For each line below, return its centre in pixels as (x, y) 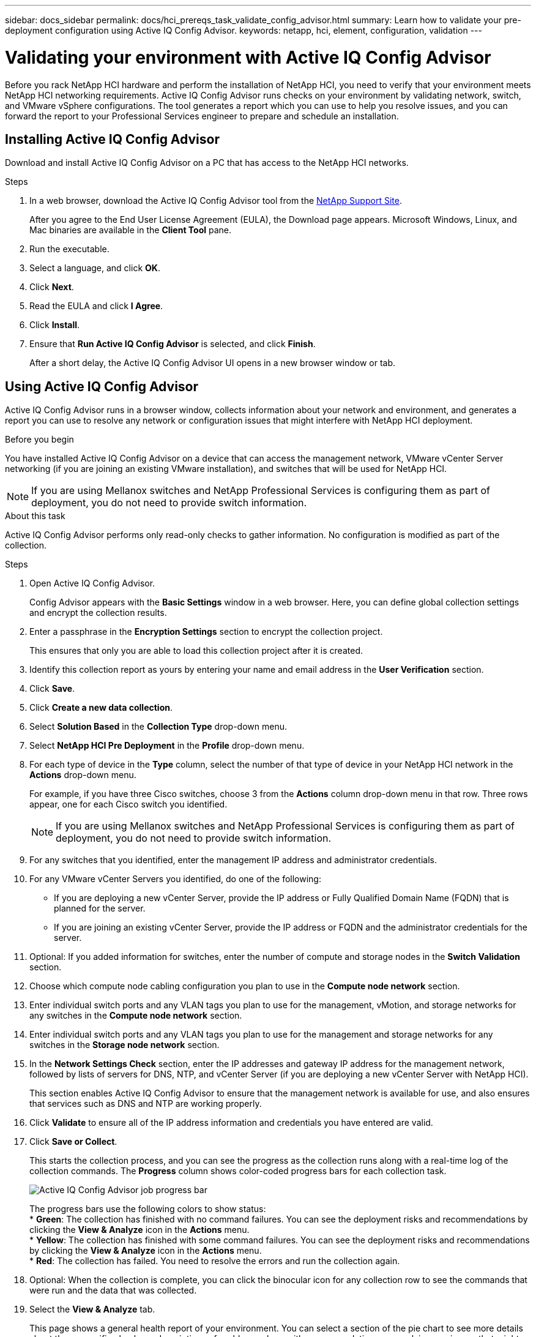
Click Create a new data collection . (101, 708)
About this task (35, 516)
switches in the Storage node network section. (125, 1045)
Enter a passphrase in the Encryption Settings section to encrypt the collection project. (206, 632)
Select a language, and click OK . (95, 268)
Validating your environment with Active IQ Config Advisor (248, 57)
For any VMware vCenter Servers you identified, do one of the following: (175, 879)
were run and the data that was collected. (113, 1290)
